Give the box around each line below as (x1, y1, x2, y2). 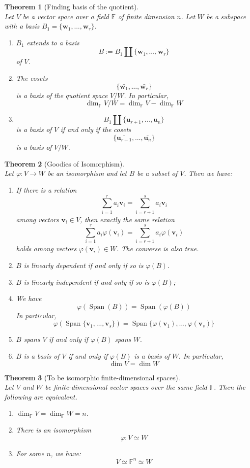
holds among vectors (16, 243, 77, 254)
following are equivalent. (4, 391, 77, 401)
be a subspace (206, 11, 246, 21)
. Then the (214, 382, 246, 392)
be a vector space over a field (23, 11, 109, 21)
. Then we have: (184, 168, 232, 178)
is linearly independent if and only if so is (24, 276, 149, 287)
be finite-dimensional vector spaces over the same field (45, 382, 207, 392)
